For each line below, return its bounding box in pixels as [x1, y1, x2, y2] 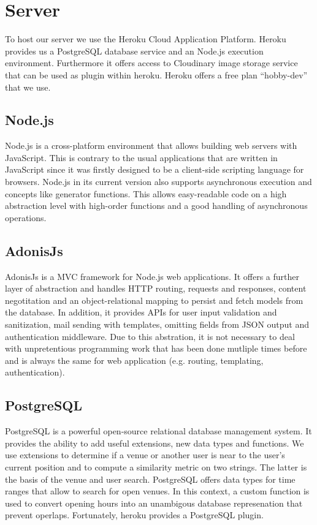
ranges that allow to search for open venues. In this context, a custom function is [5, 485, 310, 497]
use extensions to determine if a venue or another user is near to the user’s [5, 448, 285, 461]
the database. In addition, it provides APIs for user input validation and [5, 306, 277, 319]
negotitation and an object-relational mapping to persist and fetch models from [5, 293, 304, 306]
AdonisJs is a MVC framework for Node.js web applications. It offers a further [5, 270, 299, 282]
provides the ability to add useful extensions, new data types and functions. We [5, 436, 304, 449]
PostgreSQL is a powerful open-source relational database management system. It [5, 425, 312, 437]
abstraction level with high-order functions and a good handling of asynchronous [5, 199, 308, 212]
